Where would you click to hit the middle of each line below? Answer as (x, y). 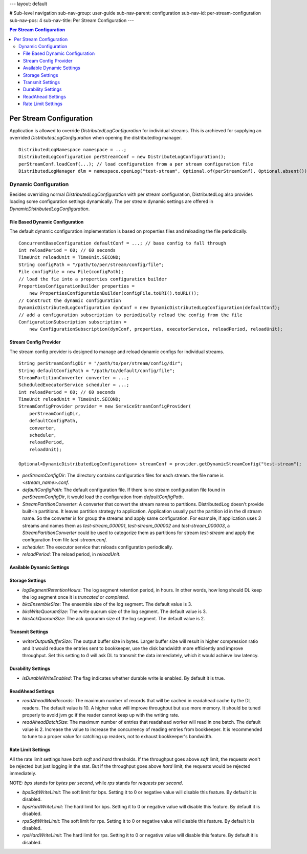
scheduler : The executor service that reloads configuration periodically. (98, 547)
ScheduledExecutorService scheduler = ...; (74, 385)
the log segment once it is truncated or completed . (76, 597)
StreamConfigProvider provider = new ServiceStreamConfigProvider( (105, 406)
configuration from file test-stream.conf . (65, 540)
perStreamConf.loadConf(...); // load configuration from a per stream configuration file (136, 164)
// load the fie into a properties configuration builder (93, 279)
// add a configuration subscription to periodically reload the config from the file (130, 315)
